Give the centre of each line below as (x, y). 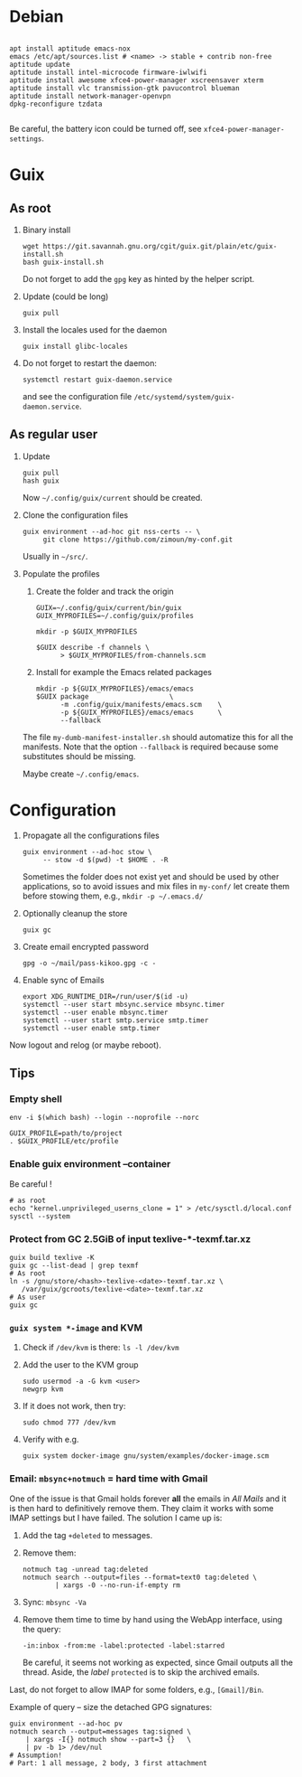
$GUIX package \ (105, 696)
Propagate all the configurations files (91, 835)
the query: (41, 1629)
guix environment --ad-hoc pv (66, 1724)
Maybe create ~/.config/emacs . (81, 774)
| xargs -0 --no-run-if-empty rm (118, 1585)
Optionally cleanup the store (75, 913)
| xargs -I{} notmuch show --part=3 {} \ (109, 1739)
